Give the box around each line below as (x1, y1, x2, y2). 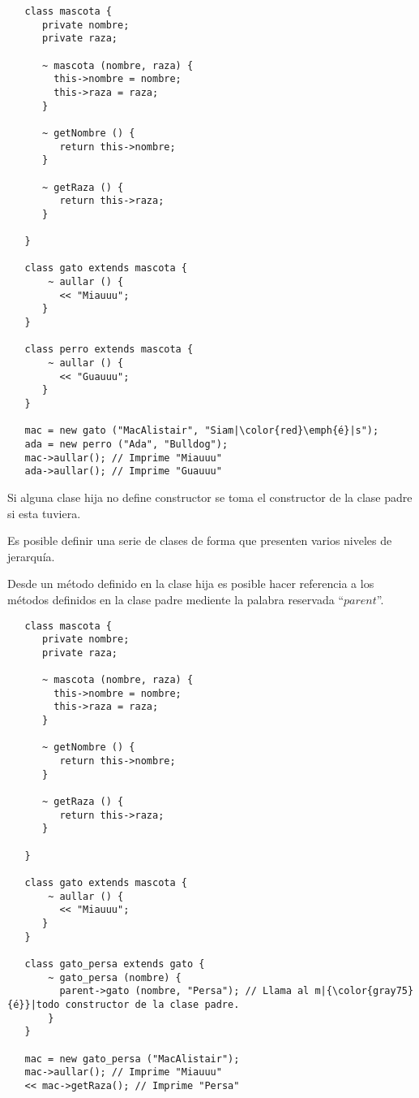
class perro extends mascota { (24, 344, 194, 356)
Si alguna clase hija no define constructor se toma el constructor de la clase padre (7, 488, 413, 505)
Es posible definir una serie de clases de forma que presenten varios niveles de (7, 532, 392, 549)
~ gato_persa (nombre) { (48, 971, 182, 983)
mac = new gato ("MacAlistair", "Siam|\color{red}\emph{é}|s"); (24, 425, 379, 437)
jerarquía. (7, 547, 55, 564)
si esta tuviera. (7, 504, 81, 521)
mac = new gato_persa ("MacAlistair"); (24, 1053, 240, 1065)
